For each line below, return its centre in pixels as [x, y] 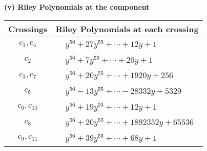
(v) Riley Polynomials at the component [77, 7]
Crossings [28, 29]
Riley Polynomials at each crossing [127, 29]
